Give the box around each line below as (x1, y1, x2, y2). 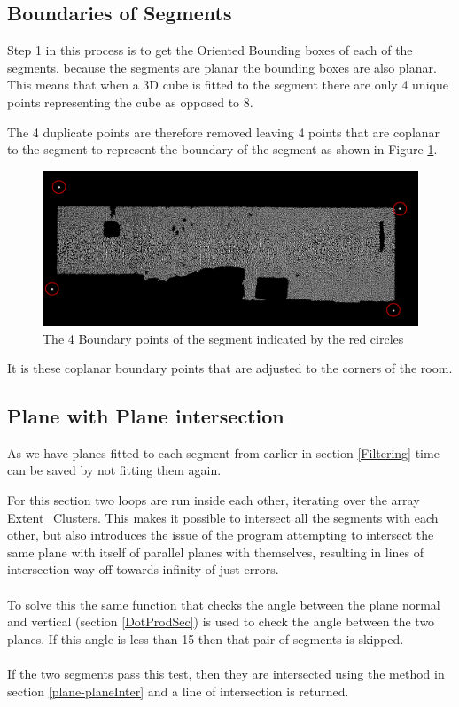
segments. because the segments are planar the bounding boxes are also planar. (7, 58, 437, 76)
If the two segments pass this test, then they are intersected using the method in (7, 664, 445, 683)
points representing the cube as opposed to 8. (7, 92, 253, 111)
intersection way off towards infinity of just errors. (7, 560, 279, 579)
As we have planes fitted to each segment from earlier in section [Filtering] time (7, 443, 440, 462)
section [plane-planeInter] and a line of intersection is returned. (7, 681, 349, 700)
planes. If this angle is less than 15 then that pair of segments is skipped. (7, 629, 404, 648)
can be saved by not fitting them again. (7, 461, 222, 479)
